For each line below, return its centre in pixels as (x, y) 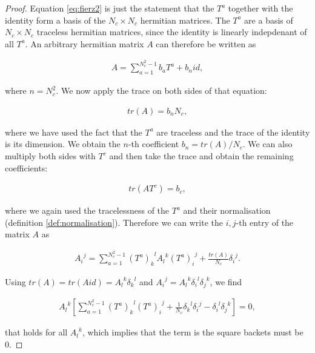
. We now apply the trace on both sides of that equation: (161, 91)
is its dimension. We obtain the (63, 144)
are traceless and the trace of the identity (233, 132)
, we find (226, 281)
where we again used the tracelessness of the (87, 210)
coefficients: (26, 167)
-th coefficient (154, 144)
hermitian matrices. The (185, 20)
